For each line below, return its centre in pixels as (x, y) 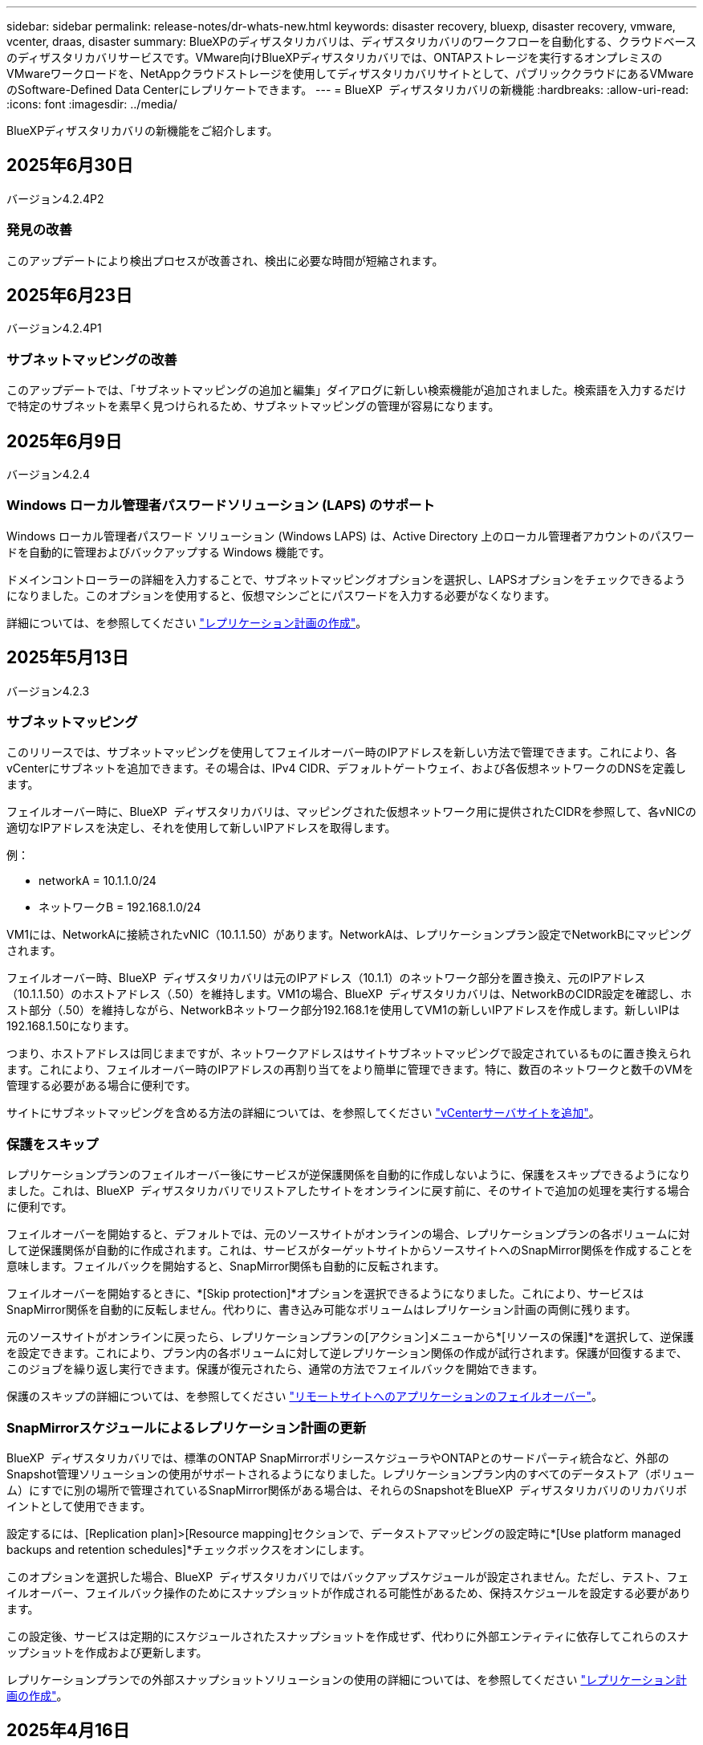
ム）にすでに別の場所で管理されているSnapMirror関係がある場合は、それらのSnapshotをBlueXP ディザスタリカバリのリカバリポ (347, 1490)
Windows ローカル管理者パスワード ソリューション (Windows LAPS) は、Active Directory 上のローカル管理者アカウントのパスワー (351, 536)
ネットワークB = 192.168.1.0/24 (120, 907)
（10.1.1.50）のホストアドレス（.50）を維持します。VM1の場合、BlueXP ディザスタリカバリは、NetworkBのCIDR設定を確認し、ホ (349, 994)
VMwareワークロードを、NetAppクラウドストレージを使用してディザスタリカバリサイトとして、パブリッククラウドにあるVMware (350, 73)
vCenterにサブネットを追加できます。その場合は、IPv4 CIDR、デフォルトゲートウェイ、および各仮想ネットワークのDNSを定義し (347, 769)
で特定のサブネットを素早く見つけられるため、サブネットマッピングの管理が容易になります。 (253, 406)
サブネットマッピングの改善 (92, 359)
